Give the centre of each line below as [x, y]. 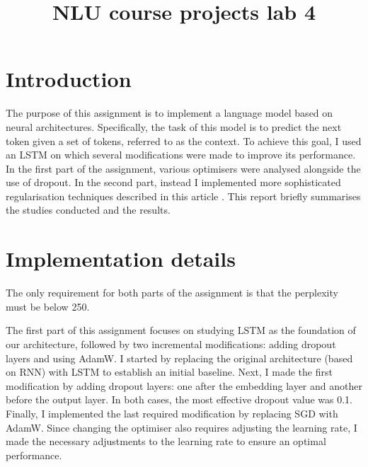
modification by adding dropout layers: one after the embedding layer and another [184, 385]
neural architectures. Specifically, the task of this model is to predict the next [174, 126]
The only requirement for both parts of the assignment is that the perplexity [172, 293]
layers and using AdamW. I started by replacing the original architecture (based [179, 358]
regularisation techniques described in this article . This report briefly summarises [183, 196]
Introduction [69, 79]
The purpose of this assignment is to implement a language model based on [169, 113]
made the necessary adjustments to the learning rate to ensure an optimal [166, 441]
